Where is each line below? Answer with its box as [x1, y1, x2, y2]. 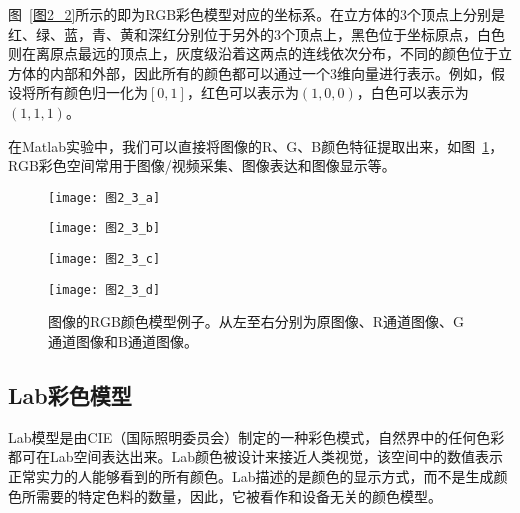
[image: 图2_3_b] [48, 221, 161, 236]
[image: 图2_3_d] [48, 282, 161, 297]
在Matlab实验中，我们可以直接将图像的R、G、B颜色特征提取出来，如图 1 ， [8, 135, 504, 156]
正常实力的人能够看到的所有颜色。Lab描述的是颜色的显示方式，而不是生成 [8, 465, 494, 486]
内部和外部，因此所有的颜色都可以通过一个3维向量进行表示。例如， [49, 62, 491, 83]
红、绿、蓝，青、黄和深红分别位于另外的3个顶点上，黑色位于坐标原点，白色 [8, 23, 505, 44]
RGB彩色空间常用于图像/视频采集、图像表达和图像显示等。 [8, 155, 396, 176]
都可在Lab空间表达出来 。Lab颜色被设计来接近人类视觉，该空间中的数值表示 [8, 446, 504, 467]
